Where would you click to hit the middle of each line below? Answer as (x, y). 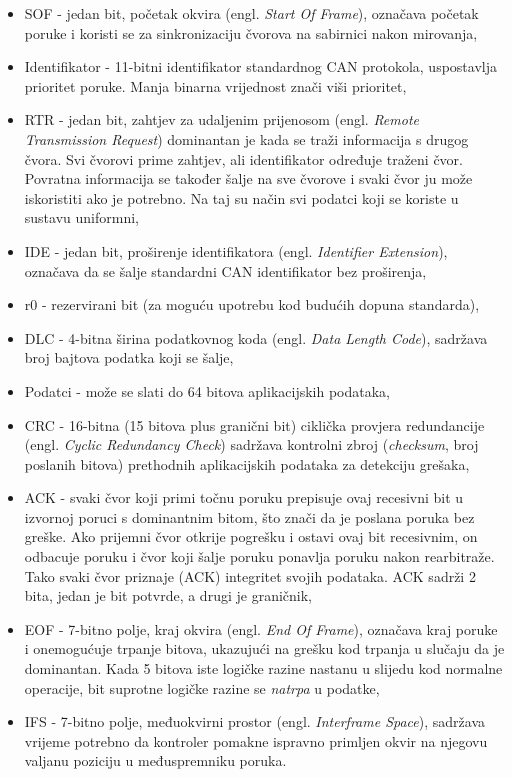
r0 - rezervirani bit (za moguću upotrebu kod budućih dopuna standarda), (252, 304)
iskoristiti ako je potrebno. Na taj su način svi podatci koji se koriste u (241, 197)
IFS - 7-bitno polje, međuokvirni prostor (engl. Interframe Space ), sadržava (255, 721)
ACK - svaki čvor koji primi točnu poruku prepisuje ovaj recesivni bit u (244, 497)
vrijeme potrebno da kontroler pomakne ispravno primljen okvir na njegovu (256, 740)
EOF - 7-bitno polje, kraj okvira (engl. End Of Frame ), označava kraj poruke (261, 628)
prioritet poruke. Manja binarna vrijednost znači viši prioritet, (215, 85)
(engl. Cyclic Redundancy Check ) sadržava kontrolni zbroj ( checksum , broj (251, 444)
